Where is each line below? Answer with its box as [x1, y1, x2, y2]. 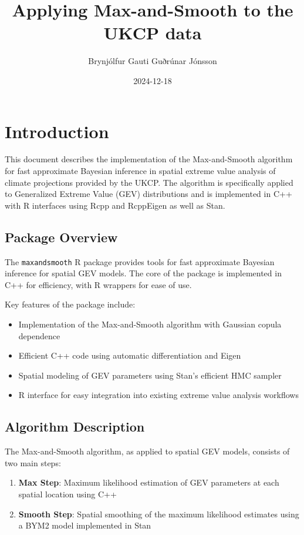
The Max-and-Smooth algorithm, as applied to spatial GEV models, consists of [5, 445, 290, 457]
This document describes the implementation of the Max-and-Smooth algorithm [5, 153, 293, 165]
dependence [18, 329, 60, 342]
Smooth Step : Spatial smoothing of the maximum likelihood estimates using [18, 507, 299, 520]
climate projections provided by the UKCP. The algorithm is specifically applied [5, 176, 293, 188]
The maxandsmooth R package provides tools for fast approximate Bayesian [5, 255, 275, 267]
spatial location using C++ [18, 488, 117, 500]
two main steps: [5, 456, 61, 469]
